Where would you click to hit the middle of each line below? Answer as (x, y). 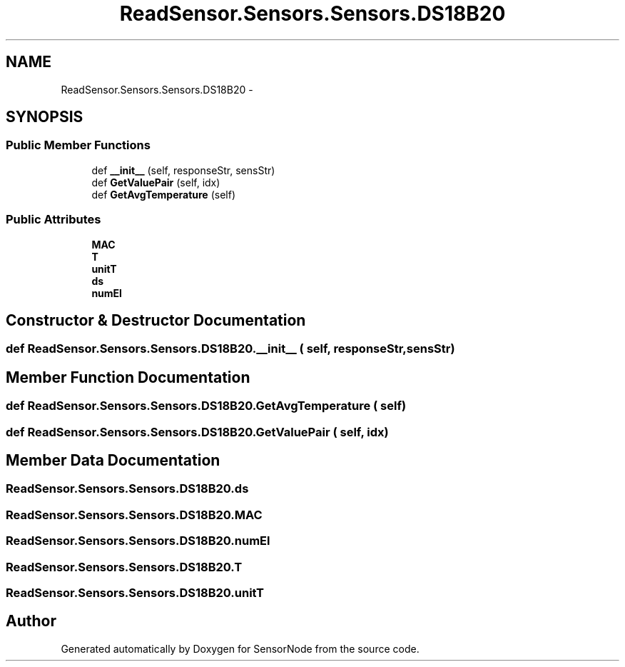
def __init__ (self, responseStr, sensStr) (183, 170)
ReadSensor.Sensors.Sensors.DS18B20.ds (127, 489)
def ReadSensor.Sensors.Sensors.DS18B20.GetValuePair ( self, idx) (197, 432)
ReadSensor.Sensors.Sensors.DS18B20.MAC (134, 515)
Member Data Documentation (113, 461)
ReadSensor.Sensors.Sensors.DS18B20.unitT (135, 592)
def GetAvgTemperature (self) (163, 194)
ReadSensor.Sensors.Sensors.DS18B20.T (124, 567)
